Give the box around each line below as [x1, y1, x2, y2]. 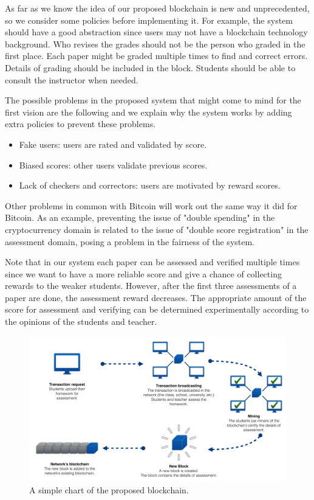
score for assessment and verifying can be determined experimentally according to [5, 303, 309, 316]
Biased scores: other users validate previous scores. [19, 158, 208, 171]
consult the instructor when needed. [5, 73, 138, 86]
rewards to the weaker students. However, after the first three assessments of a [5, 279, 297, 292]
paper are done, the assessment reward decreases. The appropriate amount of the [5, 291, 307, 304]
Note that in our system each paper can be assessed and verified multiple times [5, 255, 300, 268]
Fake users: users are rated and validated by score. [19, 137, 207, 150]
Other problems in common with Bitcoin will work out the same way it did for [5, 199, 298, 212]
